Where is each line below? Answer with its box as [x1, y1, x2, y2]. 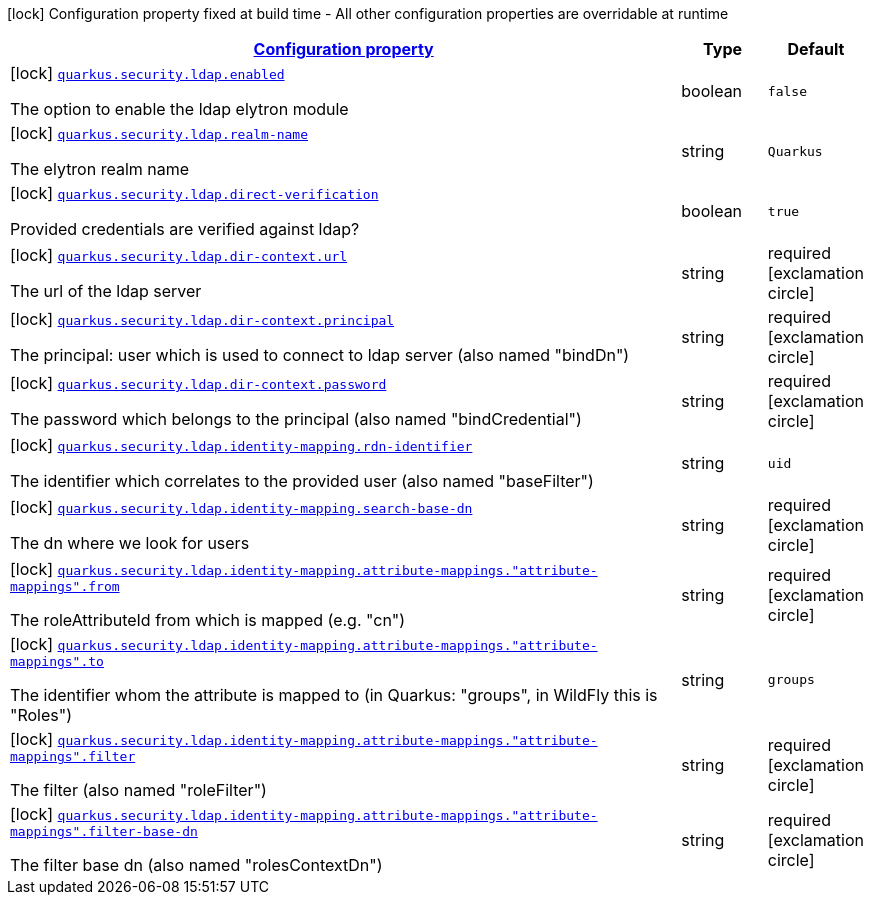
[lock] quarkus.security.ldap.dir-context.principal [10, 309, 395, 329]
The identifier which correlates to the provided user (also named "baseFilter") [10, 471, 594, 491]
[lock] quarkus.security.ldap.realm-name [10, 123, 309, 143]
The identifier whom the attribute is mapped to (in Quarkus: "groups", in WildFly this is [10, 685, 658, 705]
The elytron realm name [10, 159, 190, 179]
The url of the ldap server [10, 281, 202, 301]
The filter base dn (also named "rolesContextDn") [10, 855, 383, 875]
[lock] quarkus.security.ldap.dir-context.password [10, 373, 387, 393]
